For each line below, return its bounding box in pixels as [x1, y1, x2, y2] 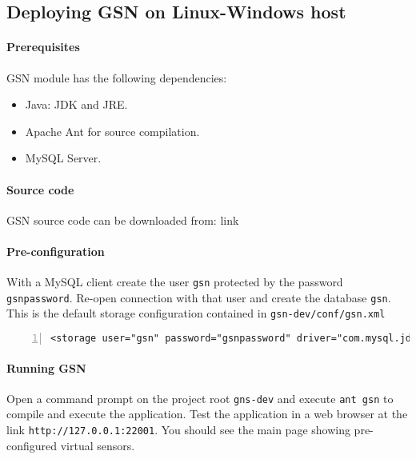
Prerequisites [6, 38, 80, 55]
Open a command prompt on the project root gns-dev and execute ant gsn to [6, 389, 394, 406]
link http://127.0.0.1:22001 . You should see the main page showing [6, 421, 350, 438]
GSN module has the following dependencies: [6, 69, 227, 86]
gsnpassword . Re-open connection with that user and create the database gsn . [6, 289, 391, 305]
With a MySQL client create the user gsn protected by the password [6, 273, 343, 290]
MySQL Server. [25, 150, 102, 166]
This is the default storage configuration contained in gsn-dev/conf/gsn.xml [6, 305, 386, 321]
